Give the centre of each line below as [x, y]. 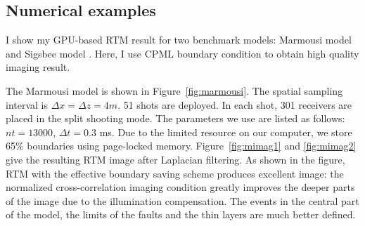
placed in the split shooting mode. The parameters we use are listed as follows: [175, 118]
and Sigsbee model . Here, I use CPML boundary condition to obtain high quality [182, 53]
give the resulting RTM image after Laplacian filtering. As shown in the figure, [175, 159]
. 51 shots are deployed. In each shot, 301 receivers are [235, 104]
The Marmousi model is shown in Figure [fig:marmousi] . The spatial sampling [174, 90]
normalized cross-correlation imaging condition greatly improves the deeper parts [180, 187]
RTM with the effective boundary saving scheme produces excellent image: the [175, 173]
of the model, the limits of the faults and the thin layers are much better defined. [181, 214]
